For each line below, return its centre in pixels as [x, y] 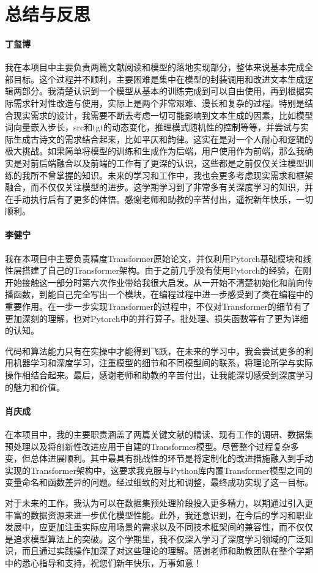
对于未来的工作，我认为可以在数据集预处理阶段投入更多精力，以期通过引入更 [159, 502]
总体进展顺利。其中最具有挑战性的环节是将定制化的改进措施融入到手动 [172, 458]
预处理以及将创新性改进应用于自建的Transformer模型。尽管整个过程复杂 [148, 446]
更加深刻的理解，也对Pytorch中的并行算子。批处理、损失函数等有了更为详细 [157, 318]
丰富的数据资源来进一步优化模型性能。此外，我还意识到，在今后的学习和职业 [159, 515]
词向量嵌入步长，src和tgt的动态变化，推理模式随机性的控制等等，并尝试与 [153, 127]
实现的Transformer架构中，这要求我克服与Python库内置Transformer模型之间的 [159, 470]
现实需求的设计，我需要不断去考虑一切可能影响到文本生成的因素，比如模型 [163, 115]
